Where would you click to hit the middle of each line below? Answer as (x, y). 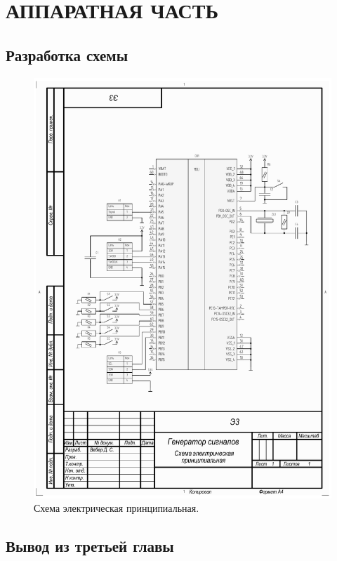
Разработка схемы (67, 54)
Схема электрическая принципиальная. (117, 508)
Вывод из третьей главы (90, 546)
